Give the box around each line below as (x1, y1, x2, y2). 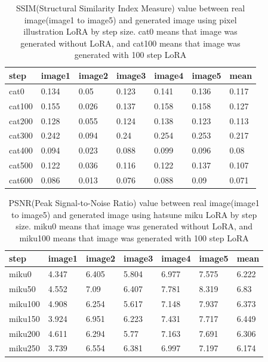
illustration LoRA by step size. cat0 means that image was (23, 25, 238, 38)
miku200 (9, 327, 40, 339)
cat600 (9, 173, 33, 186)
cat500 (9, 159, 33, 171)
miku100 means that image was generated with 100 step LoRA (19, 231, 249, 244)
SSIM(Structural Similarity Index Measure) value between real (16, 2, 245, 14)
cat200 (9, 114, 33, 127)
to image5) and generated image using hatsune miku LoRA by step (11, 208, 257, 220)
